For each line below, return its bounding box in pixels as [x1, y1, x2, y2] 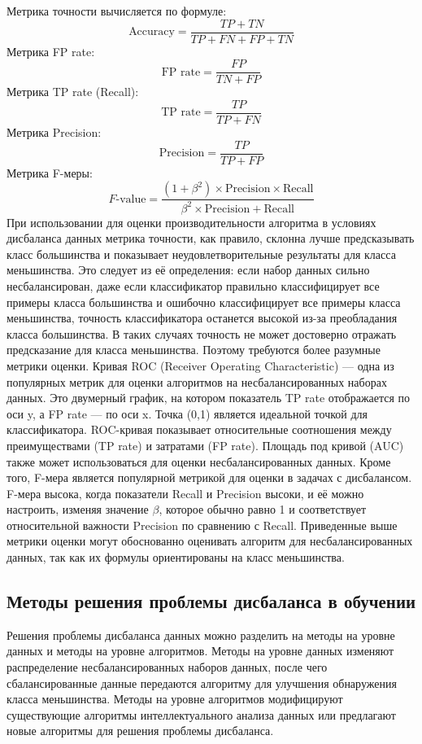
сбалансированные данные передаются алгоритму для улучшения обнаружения [7, 674, 397, 691]
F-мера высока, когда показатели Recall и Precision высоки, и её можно [7, 484, 364, 501]
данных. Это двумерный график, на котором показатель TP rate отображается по [7, 389, 411, 406]
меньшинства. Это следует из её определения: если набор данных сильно [7, 261, 370, 278]
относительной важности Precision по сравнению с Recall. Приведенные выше [7, 516, 398, 533]
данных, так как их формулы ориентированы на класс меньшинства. [7, 549, 345, 566]
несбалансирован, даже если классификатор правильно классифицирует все [7, 277, 380, 294]
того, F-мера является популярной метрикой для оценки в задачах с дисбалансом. [7, 469, 412, 486]
